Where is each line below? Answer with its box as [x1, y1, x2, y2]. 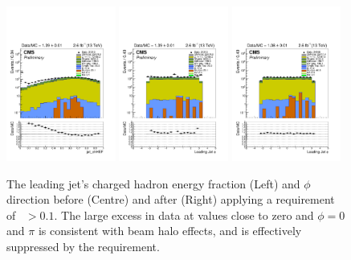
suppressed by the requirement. [6, 237, 160, 254]
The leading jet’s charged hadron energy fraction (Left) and [6, 175, 300, 192]
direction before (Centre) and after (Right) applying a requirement [6, 191, 335, 208]
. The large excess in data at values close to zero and [54, 206, 314, 223]
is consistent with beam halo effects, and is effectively [38, 222, 302, 239]
